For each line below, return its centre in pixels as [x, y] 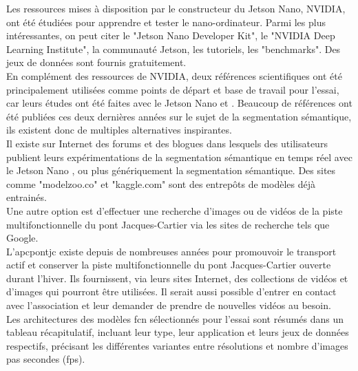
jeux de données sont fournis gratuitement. [96, 62]
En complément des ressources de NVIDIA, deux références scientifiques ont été [174, 75]
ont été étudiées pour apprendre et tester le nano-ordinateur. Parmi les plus [166, 22]
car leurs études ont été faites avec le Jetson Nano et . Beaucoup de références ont [179, 103]
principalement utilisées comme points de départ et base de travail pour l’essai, [173, 89]
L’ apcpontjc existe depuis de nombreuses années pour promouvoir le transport [171, 251]
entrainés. [27, 197]
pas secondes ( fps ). [46, 359]
